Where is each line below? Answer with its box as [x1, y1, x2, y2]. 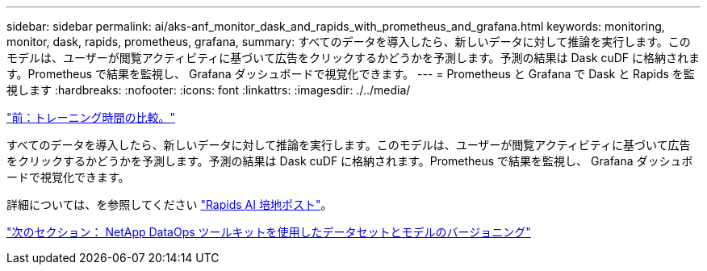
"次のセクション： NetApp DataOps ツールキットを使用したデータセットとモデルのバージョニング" [6, 225, 531, 239]
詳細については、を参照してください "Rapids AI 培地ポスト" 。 [6, 198, 333, 211]
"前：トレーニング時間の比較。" [6, 110, 176, 124]
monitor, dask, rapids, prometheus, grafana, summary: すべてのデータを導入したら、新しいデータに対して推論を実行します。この [6, 35, 691, 48]
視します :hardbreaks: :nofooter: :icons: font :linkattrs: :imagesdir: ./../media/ [6, 83, 411, 97]
